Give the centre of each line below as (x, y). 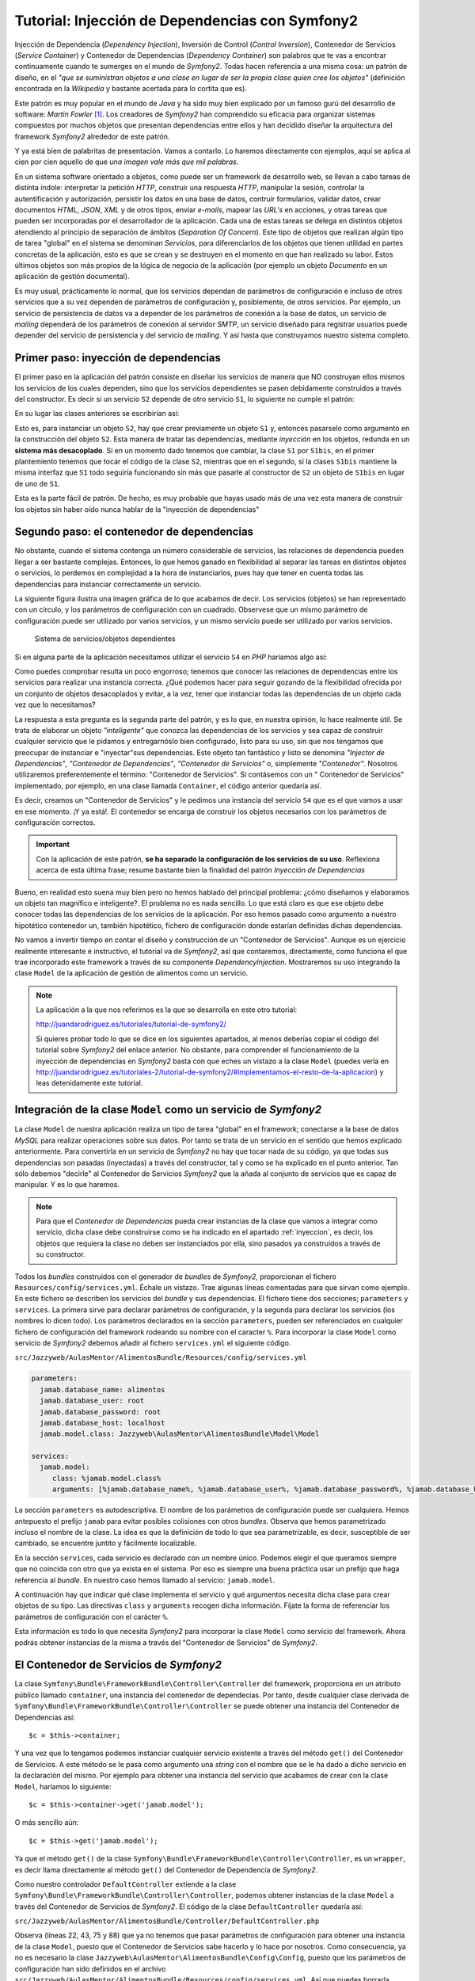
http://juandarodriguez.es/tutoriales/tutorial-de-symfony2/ (131, 1024)
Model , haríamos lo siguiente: (63, 1786)
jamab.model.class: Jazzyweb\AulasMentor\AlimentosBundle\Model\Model (180, 1434)
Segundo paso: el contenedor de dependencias (134, 532)
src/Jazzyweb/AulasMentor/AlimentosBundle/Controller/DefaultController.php (167, 1921)
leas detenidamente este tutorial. (89, 1083)
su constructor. (61, 1254)
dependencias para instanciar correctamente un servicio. (108, 584)
